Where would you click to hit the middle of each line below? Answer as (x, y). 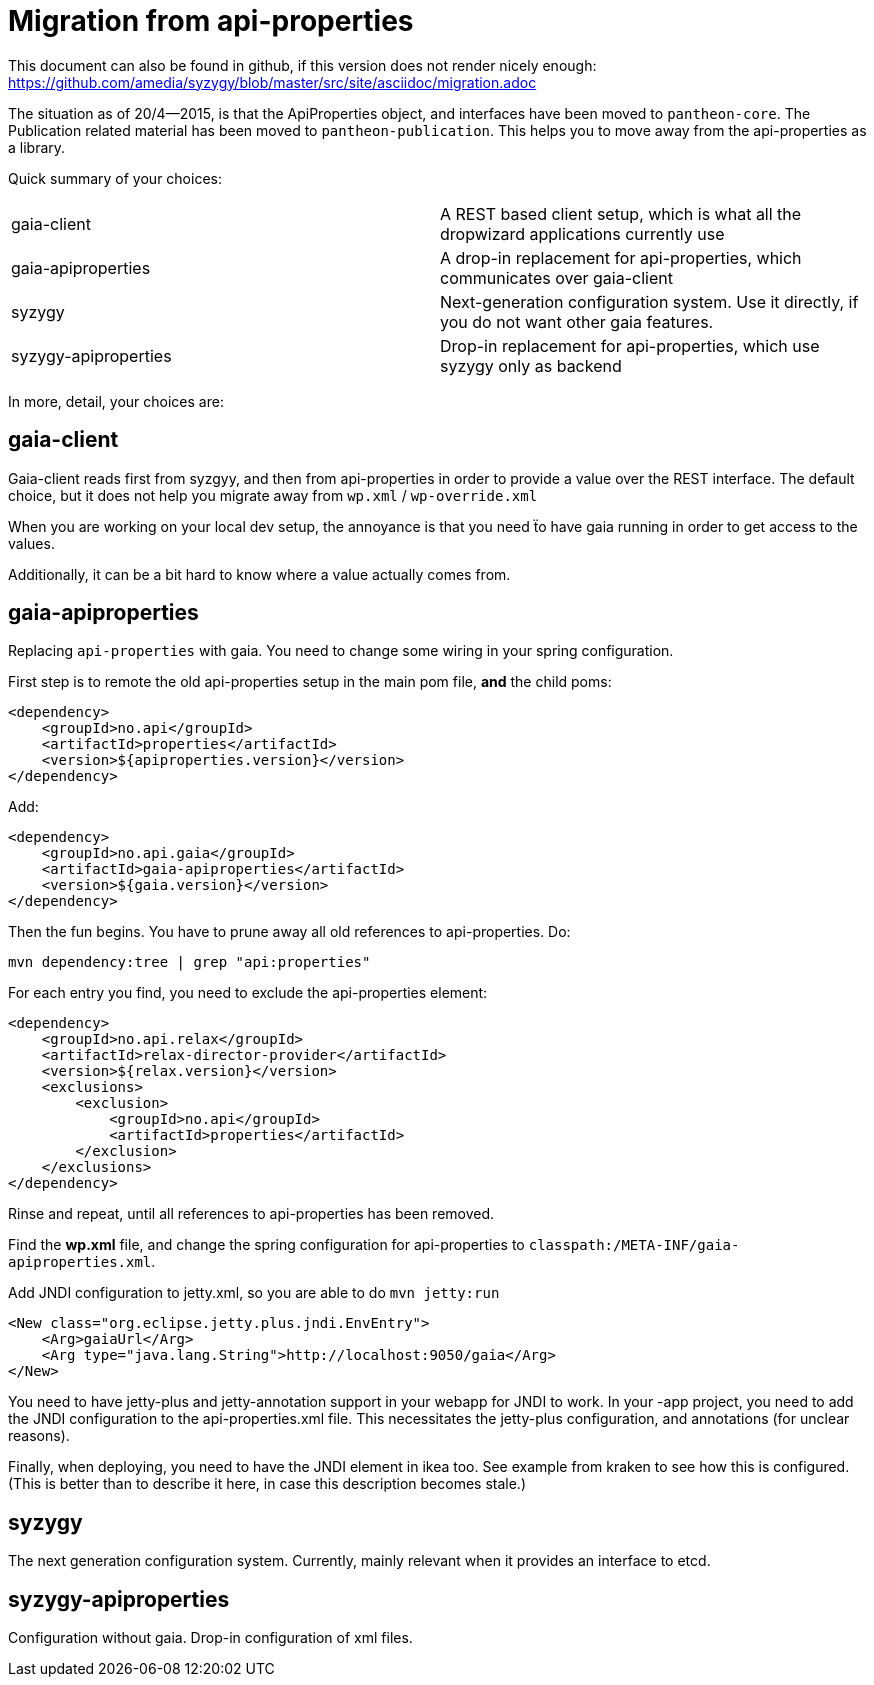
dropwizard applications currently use (582, 233)
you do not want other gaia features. (577, 321)
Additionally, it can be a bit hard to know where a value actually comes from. (259, 574)
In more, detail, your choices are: (116, 401)
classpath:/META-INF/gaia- (634, 1245)
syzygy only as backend (531, 365)
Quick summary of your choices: (115, 178)
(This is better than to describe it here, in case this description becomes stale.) (267, 1484)
